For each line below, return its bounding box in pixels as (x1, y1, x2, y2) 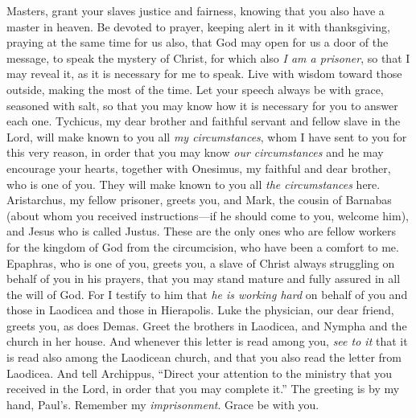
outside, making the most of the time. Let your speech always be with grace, (6, 80, 384, 97)
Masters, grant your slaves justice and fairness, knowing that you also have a (6, 2, 385, 18)
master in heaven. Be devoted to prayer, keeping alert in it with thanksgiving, (6, 18, 390, 35)
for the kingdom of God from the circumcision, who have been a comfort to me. (6, 238, 399, 255)
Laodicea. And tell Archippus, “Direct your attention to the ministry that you (6, 364, 393, 381)
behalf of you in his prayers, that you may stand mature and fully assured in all (6, 270, 401, 287)
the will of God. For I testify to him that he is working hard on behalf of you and (6, 285, 408, 302)
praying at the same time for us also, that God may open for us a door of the (6, 34, 389, 51)
